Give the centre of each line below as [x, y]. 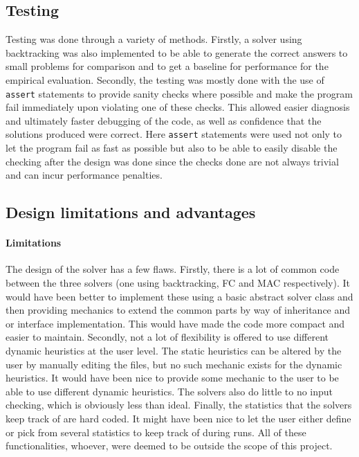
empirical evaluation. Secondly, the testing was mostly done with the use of [165, 79]
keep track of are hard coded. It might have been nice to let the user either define [178, 418]
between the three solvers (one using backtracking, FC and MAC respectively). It [178, 283]
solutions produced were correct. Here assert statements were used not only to [174, 134]
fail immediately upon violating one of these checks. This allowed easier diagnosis [178, 107]
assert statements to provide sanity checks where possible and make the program [179, 93]
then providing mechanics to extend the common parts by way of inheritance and [178, 310]
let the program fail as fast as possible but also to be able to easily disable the [172, 148]
